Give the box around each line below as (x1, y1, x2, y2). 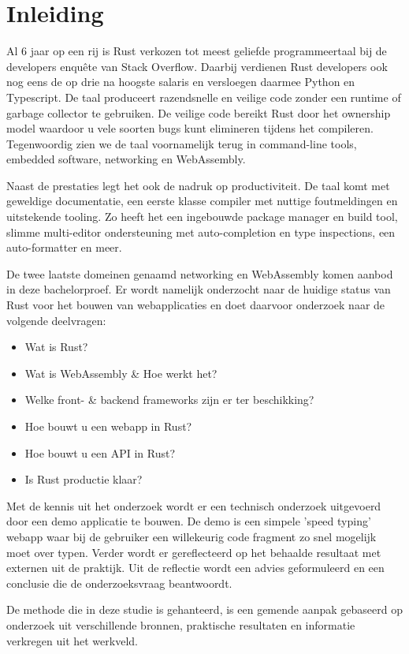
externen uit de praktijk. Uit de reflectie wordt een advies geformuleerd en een (6, 559, 385, 576)
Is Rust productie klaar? (24, 471, 143, 488)
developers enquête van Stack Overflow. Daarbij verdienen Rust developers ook (6, 58, 388, 74)
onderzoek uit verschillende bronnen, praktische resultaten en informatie (6, 616, 355, 633)
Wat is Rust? (24, 338, 88, 355)
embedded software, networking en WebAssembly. (6, 151, 246, 167)
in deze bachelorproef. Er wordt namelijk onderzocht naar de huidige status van (6, 281, 391, 297)
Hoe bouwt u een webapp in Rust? (24, 418, 192, 434)
